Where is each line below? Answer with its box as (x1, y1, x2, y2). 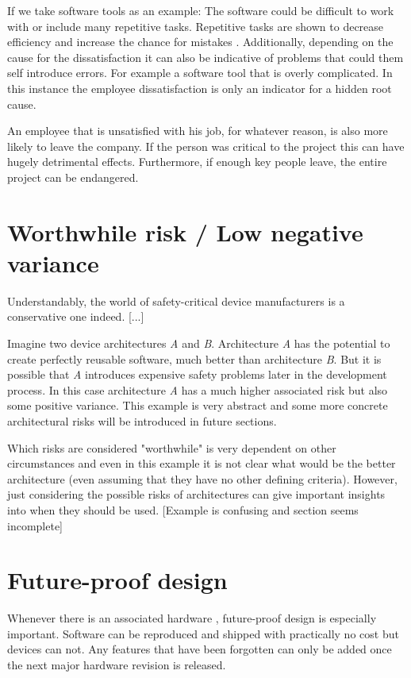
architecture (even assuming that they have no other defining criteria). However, (7, 470, 398, 487)
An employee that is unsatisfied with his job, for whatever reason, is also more (7, 122, 388, 139)
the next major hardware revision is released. (7, 657, 226, 673)
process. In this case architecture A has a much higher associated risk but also (7, 381, 388, 398)
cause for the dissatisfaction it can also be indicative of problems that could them (7, 48, 404, 65)
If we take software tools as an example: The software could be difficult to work (7, 2, 394, 18)
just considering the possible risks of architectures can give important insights (7, 486, 386, 503)
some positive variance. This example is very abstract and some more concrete (7, 397, 388, 414)
